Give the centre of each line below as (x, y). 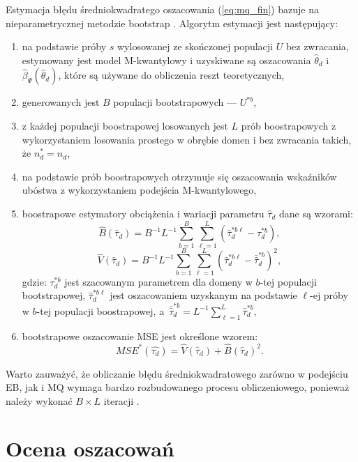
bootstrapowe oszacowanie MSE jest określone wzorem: (140, 336)
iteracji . (121, 400)
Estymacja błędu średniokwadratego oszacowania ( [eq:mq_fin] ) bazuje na (162, 9)
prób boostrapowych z (289, 125)
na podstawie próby (64, 46)
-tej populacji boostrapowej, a (100, 310)
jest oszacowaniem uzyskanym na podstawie (203, 295)
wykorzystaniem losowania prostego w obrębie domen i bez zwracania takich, (187, 139)
